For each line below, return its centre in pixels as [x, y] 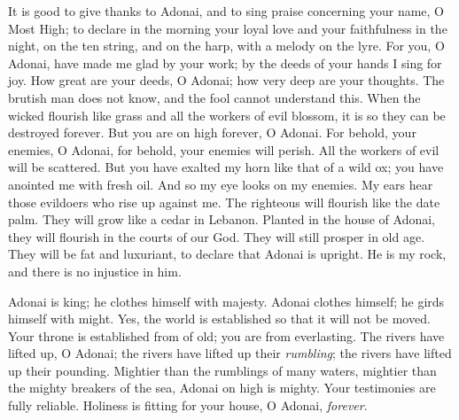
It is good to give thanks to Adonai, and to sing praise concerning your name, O [226, 11]
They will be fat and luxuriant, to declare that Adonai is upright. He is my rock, [227, 254]
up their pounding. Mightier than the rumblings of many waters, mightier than [222, 370]
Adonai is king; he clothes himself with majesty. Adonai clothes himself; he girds [226, 301]
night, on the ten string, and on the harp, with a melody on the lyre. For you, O [226, 46]
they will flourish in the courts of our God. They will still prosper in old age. [217, 236]
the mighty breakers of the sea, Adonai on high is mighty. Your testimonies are [222, 388]
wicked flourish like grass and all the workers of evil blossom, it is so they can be [227, 115]
